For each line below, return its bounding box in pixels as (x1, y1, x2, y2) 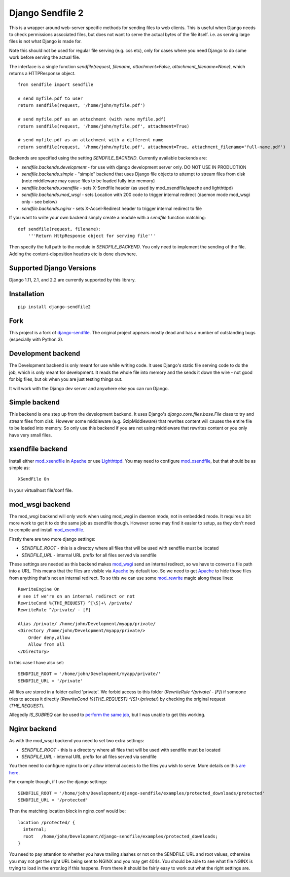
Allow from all (28, 642, 65, 647)
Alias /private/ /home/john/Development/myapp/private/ (18, 621, 156, 627)
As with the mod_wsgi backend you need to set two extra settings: (9, 738, 145, 744)
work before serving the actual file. (9, 54, 80, 60)
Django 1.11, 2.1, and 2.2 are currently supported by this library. (9, 277, 136, 282)
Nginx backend (9, 725, 57, 733)
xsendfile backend (9, 445, 68, 453)
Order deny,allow (28, 635, 70, 640)
